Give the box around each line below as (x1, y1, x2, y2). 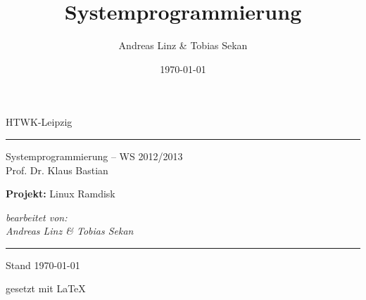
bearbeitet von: (6, 209, 68, 224)
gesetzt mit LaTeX (6, 281, 86, 296)
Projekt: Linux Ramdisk (6, 186, 115, 201)
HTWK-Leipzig (6, 115, 72, 129)
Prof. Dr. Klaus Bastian (6, 162, 108, 177)
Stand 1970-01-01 (6, 257, 80, 272)
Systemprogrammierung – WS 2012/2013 (6, 148, 183, 163)
